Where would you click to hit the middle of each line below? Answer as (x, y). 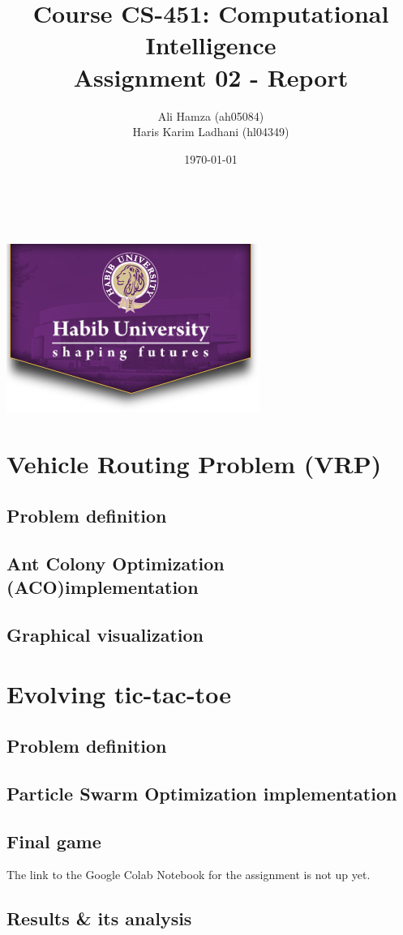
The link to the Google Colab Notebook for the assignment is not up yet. (189, 875)
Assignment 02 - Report (211, 77)
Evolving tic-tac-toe (119, 694)
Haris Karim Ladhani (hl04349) (211, 132)
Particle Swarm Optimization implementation (202, 793)
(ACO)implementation (103, 587)
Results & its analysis (99, 918)
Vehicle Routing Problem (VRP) (194, 464)
